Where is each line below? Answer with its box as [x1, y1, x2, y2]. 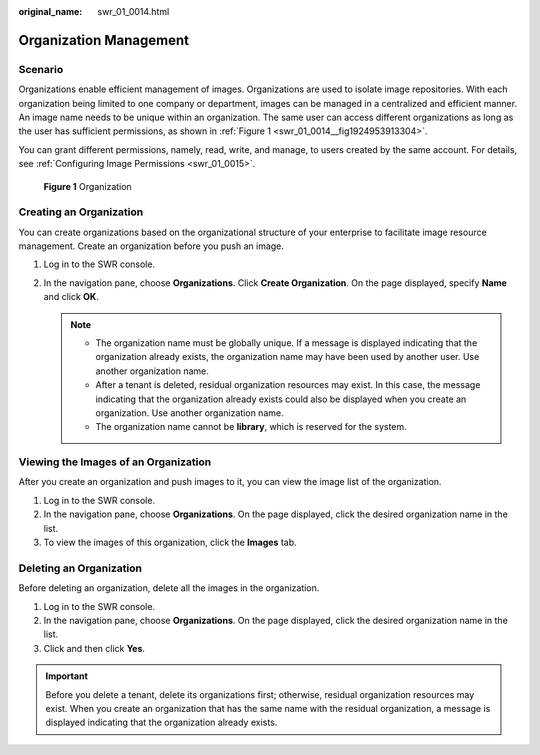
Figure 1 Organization [43, 180, 132, 192]
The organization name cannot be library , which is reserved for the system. [95, 421, 407, 433]
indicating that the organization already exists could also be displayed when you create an [95, 393, 467, 405]
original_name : [18, 6, 83, 17]
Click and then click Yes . [43, 642, 145, 654]
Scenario [18, 62, 64, 76]
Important [45, 670, 89, 682]
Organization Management [18, 31, 190, 49]
